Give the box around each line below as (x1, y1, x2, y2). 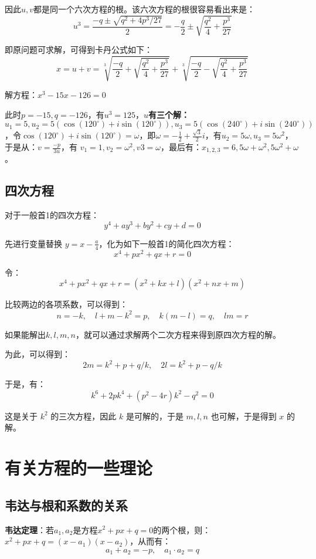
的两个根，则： (153, 523, 211, 536)
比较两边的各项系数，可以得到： (5, 298, 128, 310)
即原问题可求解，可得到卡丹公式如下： (5, 43, 152, 56)
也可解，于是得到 (210, 409, 277, 422)
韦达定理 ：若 (5, 523, 54, 536)
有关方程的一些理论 (5, 456, 153, 480)
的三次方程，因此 (50, 409, 117, 422)
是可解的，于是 (125, 409, 184, 422)
